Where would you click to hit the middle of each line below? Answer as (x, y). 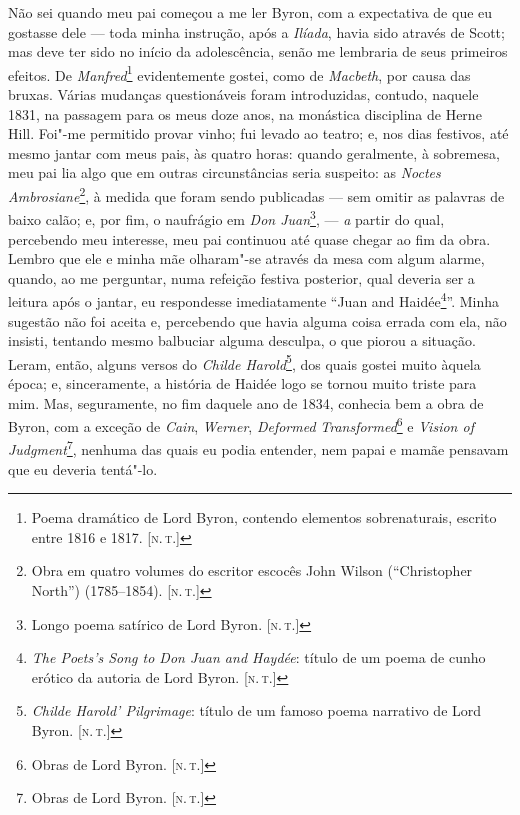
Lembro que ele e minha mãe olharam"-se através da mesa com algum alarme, (246, 258)
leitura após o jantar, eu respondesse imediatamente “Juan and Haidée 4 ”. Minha (254, 299)
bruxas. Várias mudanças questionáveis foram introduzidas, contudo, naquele (243, 94)
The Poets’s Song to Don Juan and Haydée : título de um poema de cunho (258, 657)
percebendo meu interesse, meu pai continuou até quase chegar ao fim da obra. (249, 238)
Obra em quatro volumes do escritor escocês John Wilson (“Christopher (252, 570)
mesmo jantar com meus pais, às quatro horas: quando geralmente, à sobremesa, (254, 152)
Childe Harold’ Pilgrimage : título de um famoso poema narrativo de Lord (256, 710)
